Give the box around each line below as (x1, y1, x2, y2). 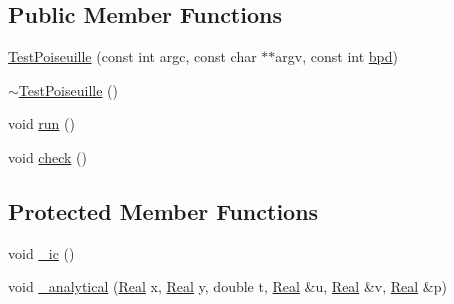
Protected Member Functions (8, 195, 319, 226)
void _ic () (8, 242, 75, 263)
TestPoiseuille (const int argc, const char (8, 46, 257, 67)
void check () (8, 146, 87, 167)
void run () (8, 113, 75, 134)
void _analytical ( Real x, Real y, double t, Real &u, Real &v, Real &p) (8, 276, 447, 297)
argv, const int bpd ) (275, 46, 398, 67)
